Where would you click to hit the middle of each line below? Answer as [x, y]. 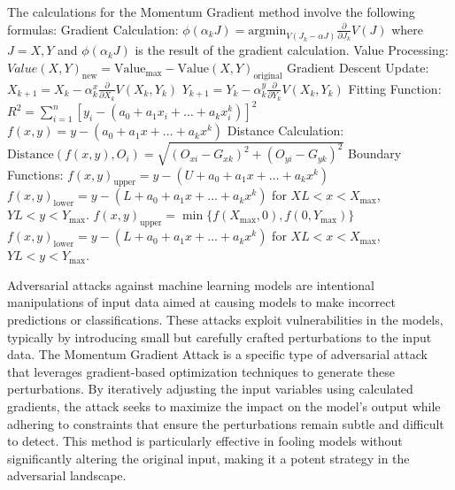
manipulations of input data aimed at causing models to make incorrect [201, 302]
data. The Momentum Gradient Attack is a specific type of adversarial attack [217, 354]
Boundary [374, 153]
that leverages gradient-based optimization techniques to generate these [201, 371]
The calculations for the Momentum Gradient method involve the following [211, 11]
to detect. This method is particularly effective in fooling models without [205, 441]
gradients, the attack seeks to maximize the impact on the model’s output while [224, 406]
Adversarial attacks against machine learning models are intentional [191, 284]
